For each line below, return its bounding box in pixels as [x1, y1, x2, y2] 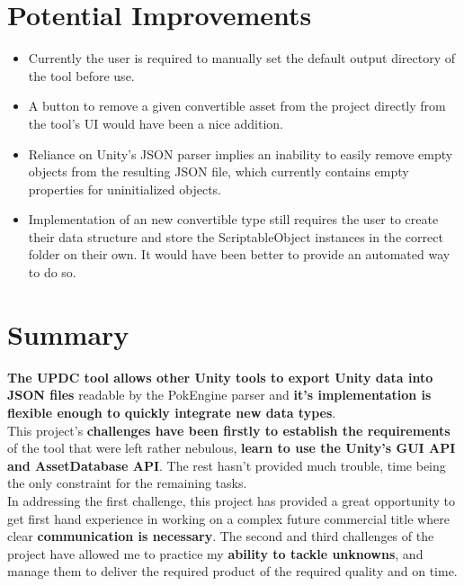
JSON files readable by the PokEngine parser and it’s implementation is [7, 385, 432, 404]
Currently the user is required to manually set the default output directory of [28, 49, 456, 68]
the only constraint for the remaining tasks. [7, 473, 247, 492]
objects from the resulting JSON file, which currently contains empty [28, 162, 409, 181]
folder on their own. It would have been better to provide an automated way [28, 245, 451, 264]
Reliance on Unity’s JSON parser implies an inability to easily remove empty [28, 144, 453, 163]
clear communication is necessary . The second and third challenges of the [7, 527, 434, 545]
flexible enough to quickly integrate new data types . [7, 402, 336, 421]
